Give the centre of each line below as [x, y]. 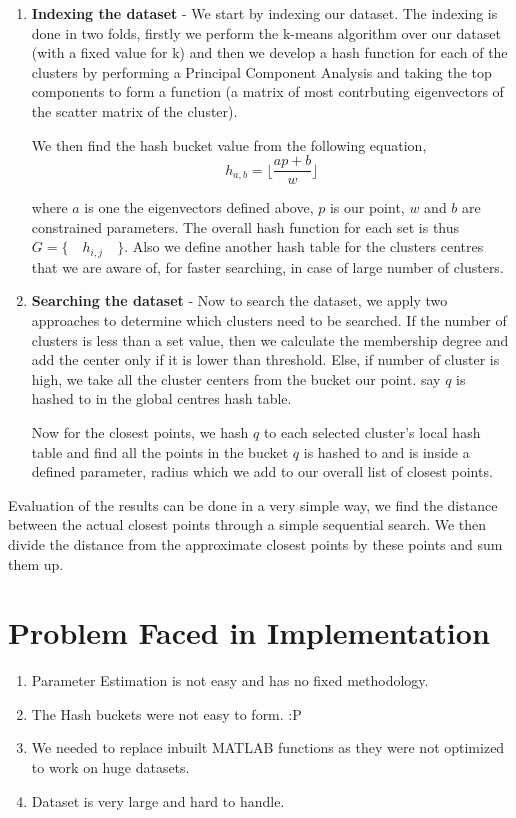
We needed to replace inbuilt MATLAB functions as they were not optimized [268, 747]
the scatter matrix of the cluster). [134, 110]
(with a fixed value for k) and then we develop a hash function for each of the [269, 52]
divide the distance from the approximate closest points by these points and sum [255, 543]
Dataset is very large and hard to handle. [158, 800]
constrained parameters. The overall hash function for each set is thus [245, 226]
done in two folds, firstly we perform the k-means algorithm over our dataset [266, 32]
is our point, [367, 207]
